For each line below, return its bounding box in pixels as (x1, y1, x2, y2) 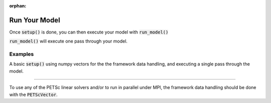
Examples (9, 50, 34, 57)
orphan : (9, 3, 27, 8)
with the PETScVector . (9, 91, 58, 97)
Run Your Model (9, 15, 60, 24)
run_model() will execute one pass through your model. (9, 38, 128, 44)
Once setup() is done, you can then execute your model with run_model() (9, 29, 169, 35)
